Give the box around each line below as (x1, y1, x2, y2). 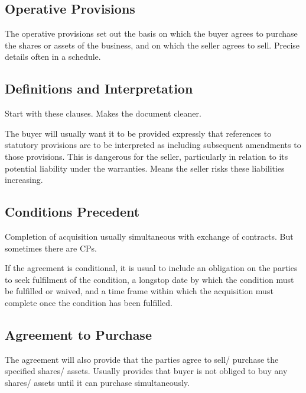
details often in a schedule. (5, 50, 101, 63)
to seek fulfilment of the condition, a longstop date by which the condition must (5, 273, 294, 285)
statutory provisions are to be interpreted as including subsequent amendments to (5, 138, 301, 151)
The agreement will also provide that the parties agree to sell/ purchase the (5, 353, 279, 365)
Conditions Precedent (5, 202, 140, 221)
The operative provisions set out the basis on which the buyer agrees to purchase (5, 27, 298, 40)
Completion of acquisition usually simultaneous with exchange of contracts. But (5, 230, 294, 242)
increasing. (5, 173, 43, 186)
